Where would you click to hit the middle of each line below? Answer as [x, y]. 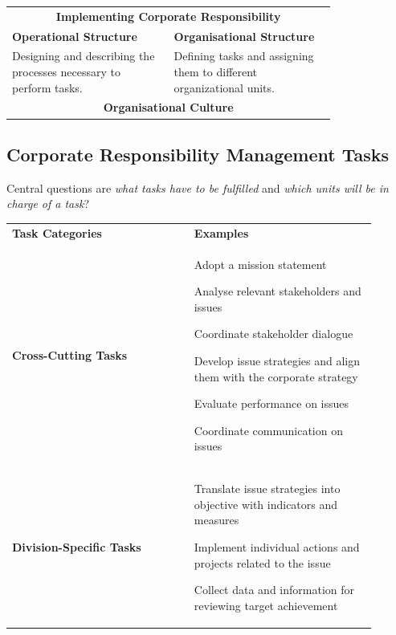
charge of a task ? [48, 204]
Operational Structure [75, 36]
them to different [216, 72]
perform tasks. [47, 87]
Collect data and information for [274, 590]
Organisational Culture [168, 107]
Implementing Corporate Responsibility [168, 16]
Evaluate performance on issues [271, 403]
